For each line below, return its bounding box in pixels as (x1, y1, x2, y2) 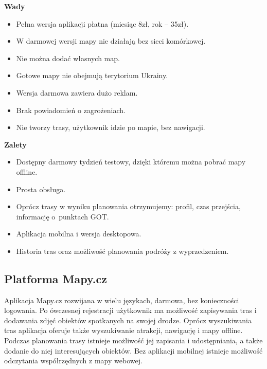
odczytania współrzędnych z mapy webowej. (4, 355, 143, 366)
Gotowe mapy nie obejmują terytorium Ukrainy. (16, 70, 168, 81)
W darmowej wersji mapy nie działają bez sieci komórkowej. (16, 35, 206, 46)
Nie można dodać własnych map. (16, 52, 120, 63)
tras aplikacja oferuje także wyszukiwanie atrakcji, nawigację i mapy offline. (4, 325, 243, 336)
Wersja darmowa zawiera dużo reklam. (16, 87, 138, 98)
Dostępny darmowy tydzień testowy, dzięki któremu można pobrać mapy (16, 156, 246, 167)
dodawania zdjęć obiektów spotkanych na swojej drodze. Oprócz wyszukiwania (4, 315, 252, 325)
